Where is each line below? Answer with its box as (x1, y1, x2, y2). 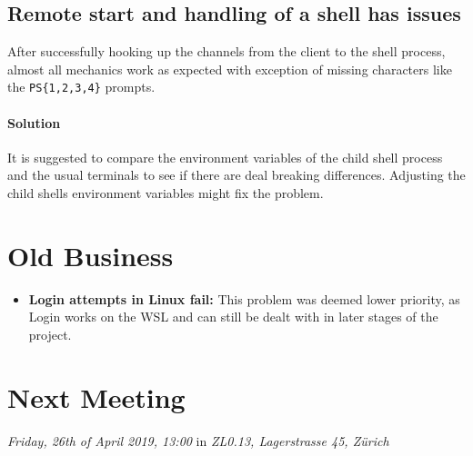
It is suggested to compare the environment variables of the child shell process (7, 147, 443, 166)
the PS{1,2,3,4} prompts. (7, 77, 156, 96)
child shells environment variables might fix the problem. (7, 183, 324, 203)
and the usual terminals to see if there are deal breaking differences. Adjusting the (7, 165, 466, 184)
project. (28, 324, 72, 343)
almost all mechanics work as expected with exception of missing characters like (7, 59, 452, 78)
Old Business (7, 236, 174, 273)
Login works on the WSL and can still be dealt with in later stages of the (28, 307, 438, 326)
